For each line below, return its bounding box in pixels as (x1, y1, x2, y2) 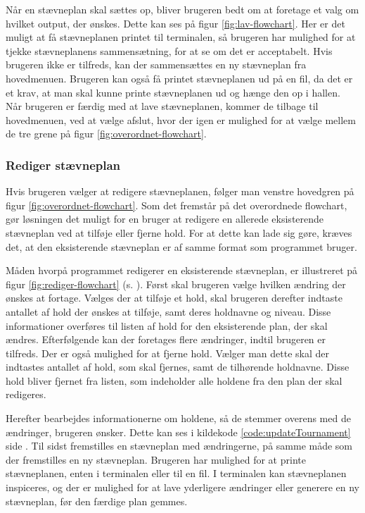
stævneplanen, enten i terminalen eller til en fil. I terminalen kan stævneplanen (6, 466, 347, 481)
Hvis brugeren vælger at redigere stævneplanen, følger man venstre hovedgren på (6, 184, 354, 199)
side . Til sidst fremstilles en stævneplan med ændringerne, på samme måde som (6, 438, 353, 453)
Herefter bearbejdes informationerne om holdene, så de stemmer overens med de (6, 411, 351, 426)
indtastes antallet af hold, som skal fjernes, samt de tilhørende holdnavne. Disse (6, 359, 350, 374)
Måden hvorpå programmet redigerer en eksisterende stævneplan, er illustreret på (6, 263, 358, 278)
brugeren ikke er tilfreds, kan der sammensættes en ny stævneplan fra (6, 57, 307, 72)
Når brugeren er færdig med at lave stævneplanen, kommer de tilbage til (6, 99, 319, 113)
